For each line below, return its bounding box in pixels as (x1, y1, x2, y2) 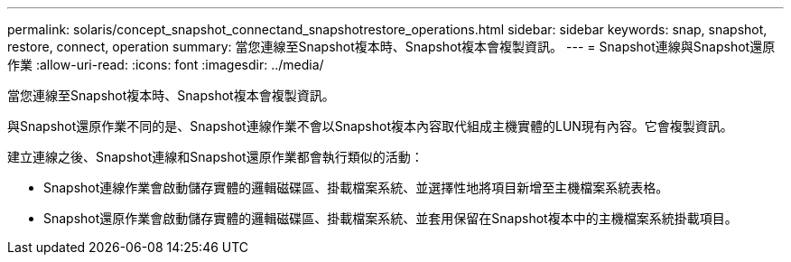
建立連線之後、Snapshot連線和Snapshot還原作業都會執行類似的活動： (7, 149, 423, 164)
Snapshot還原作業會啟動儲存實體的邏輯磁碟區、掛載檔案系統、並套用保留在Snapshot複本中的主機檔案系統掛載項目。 (43, 211, 738, 226)
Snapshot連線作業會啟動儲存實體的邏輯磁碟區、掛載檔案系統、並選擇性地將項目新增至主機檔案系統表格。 (43, 180, 669, 195)
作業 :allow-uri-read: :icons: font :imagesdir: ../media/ (7, 57, 324, 72)
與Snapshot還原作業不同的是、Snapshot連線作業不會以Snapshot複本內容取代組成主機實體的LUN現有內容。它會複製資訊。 (7, 118, 733, 134)
